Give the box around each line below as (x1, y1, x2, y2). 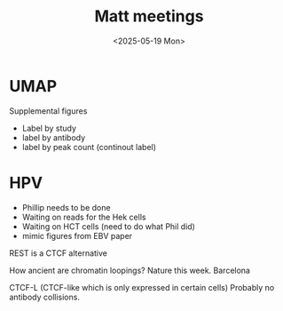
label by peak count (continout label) (21, 141, 157, 152)
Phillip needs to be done (21, 202, 111, 212)
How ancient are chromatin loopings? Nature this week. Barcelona (9, 265, 251, 275)
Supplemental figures (9, 105, 88, 116)
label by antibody (21, 132, 86, 143)
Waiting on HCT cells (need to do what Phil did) (21, 220, 195, 232)
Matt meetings (94, 6, 204, 27)
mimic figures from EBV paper (21, 230, 133, 241)
